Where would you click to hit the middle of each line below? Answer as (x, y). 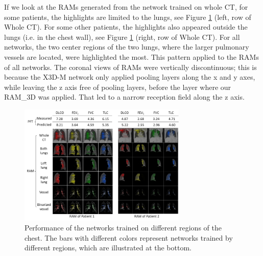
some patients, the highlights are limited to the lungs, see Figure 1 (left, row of (128, 17)
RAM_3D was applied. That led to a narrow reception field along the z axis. (124, 97)
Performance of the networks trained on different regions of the (123, 228)
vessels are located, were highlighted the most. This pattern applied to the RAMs (131, 56)
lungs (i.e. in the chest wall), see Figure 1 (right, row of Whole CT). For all (122, 37)
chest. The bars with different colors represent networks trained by (129, 237)
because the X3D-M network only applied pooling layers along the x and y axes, (130, 77)
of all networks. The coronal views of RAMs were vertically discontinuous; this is (130, 67)
